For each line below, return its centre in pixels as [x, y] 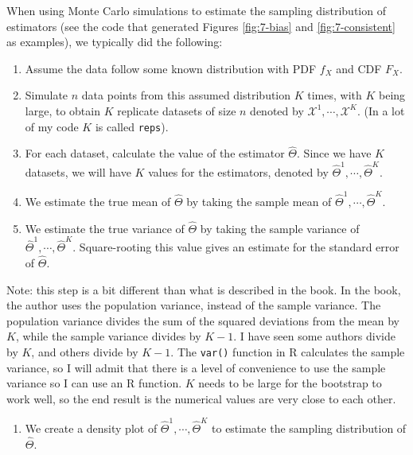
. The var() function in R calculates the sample [288, 351]
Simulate [47, 95]
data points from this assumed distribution [186, 95]
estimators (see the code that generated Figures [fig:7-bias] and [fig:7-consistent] [201, 26]
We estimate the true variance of [105, 228]
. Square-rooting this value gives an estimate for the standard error [236, 247]
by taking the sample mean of [259, 202]
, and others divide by [85, 351]
